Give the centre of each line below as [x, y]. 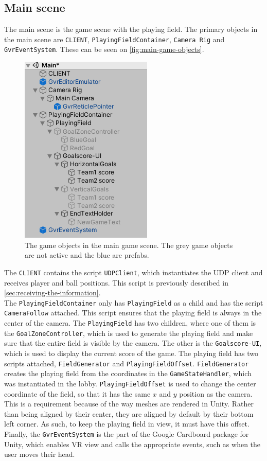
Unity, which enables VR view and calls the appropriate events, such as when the [132, 444]
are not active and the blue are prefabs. [87, 255]
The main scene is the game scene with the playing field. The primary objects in [131, 29]
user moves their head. [40, 454]
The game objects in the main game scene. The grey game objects [129, 245]
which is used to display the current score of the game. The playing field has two [131, 353]
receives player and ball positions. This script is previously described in [116, 282]
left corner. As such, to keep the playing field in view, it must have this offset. [127, 424]
